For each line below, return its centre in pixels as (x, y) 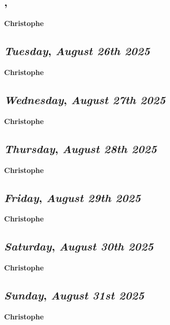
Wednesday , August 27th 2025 (85, 99)
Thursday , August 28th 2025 (81, 148)
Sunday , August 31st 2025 (74, 295)
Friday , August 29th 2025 (72, 197)
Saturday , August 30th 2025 (79, 246)
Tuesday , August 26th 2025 (77, 51)
